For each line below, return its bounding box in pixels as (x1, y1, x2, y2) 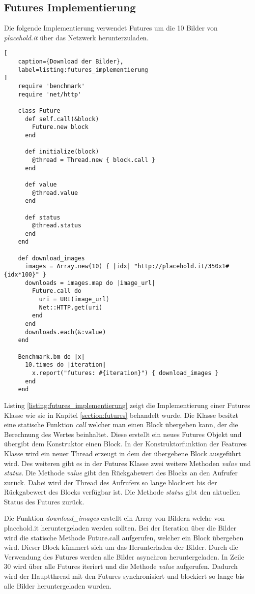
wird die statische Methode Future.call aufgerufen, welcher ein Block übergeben (4, 532, 244, 542)
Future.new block (32, 124, 88, 131)
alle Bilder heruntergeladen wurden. (4, 580, 112, 591)
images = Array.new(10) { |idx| (25, 263, 131, 270)
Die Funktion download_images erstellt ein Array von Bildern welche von (4, 513, 225, 523)
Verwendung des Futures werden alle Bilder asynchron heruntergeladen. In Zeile (4, 551, 244, 562)
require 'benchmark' (18, 83, 85, 90)
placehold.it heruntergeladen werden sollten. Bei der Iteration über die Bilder (4, 523, 236, 533)
